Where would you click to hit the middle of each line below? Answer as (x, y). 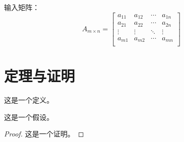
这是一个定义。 (29, 100)
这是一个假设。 (29, 117)
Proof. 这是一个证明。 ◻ (44, 134)
